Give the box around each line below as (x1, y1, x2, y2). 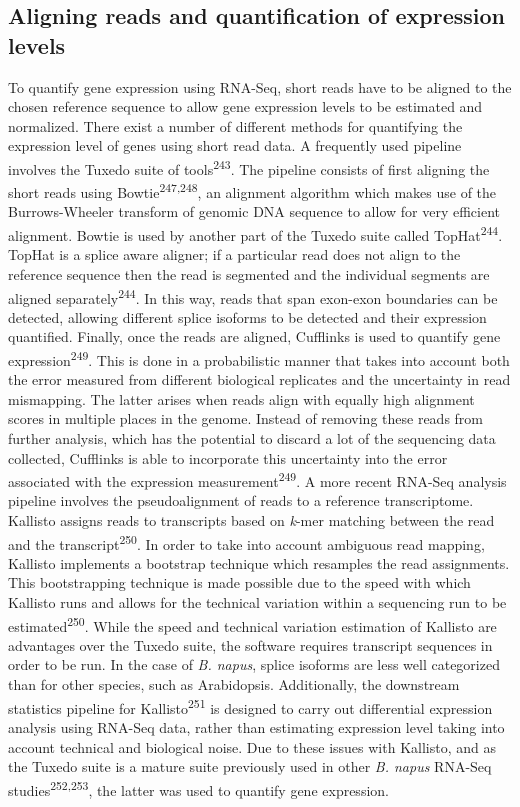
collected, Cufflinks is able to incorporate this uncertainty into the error (8, 447, 448, 468)
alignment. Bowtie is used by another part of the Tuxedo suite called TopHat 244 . (8, 222, 503, 245)
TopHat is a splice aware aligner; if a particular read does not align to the (8, 244, 461, 265)
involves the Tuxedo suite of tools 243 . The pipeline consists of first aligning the (8, 155, 490, 179)
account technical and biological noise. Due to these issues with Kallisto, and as (8, 736, 496, 757)
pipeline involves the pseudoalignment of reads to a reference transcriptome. (8, 490, 474, 511)
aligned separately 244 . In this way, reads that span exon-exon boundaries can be (8, 284, 498, 308)
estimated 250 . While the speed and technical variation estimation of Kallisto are (8, 612, 497, 636)
